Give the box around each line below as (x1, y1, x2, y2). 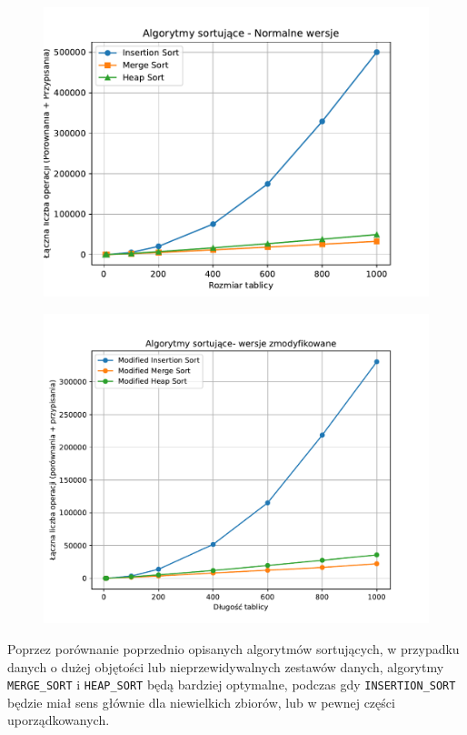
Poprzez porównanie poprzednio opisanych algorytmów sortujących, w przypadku (7, 639, 460, 658)
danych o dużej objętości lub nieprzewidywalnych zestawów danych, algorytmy (7, 657, 444, 676)
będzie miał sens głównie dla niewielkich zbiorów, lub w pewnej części (7, 692, 395, 711)
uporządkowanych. (7, 710, 110, 730)
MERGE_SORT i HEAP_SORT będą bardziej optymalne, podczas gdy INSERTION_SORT (7, 675, 456, 694)
